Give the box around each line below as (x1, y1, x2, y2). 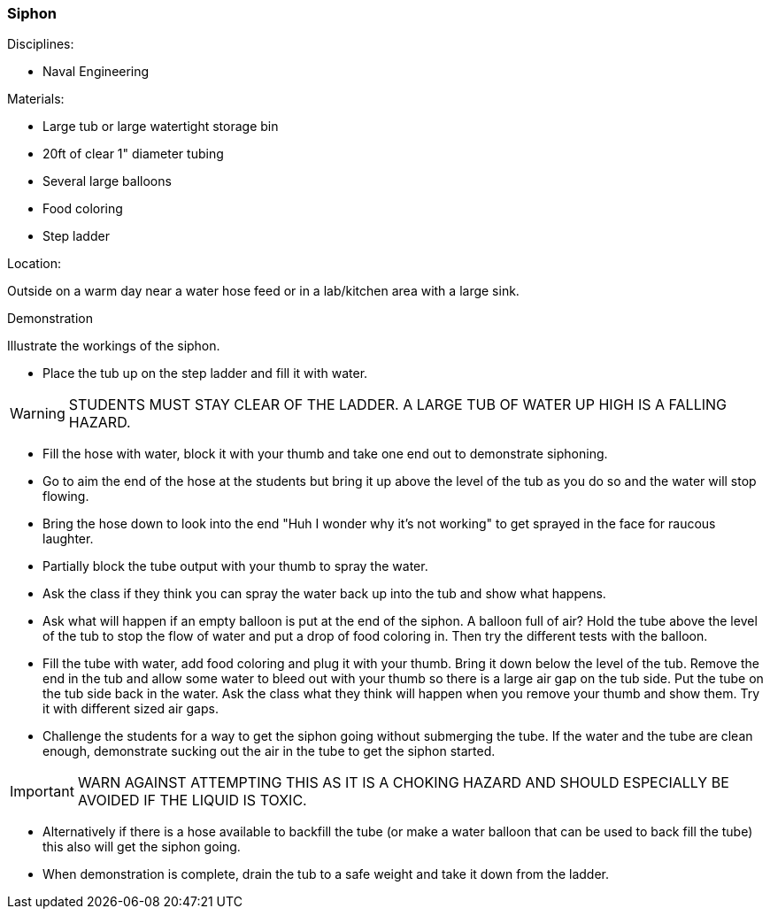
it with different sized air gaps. (42, 701, 219, 717)
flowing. (42, 489, 89, 504)
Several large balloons (42, 173, 172, 189)
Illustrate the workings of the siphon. (7, 338, 220, 354)
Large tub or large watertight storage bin (42, 119, 279, 135)
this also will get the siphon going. (42, 839, 241, 855)
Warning (10, 404, 65, 423)
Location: (7, 256, 61, 272)
